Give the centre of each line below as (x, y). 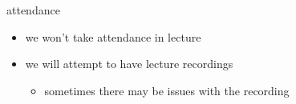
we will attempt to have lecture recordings (129, 64)
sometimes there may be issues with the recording (167, 90)
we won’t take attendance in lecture (113, 36)
